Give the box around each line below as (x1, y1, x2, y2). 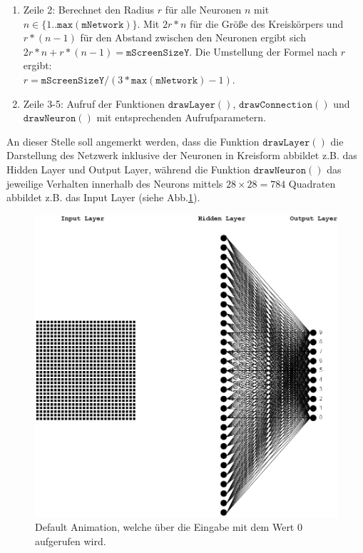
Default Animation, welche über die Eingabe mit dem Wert (35, 519, 295, 534)
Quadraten (288, 176, 336, 191)
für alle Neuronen (165, 2, 242, 16)
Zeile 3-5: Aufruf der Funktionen (23, 96, 165, 111)
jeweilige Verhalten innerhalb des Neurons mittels (6, 176, 223, 191)
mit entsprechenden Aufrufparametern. (96, 110, 267, 125)
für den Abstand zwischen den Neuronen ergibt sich (80, 30, 306, 45)
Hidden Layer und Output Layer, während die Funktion (6, 161, 250, 176)
